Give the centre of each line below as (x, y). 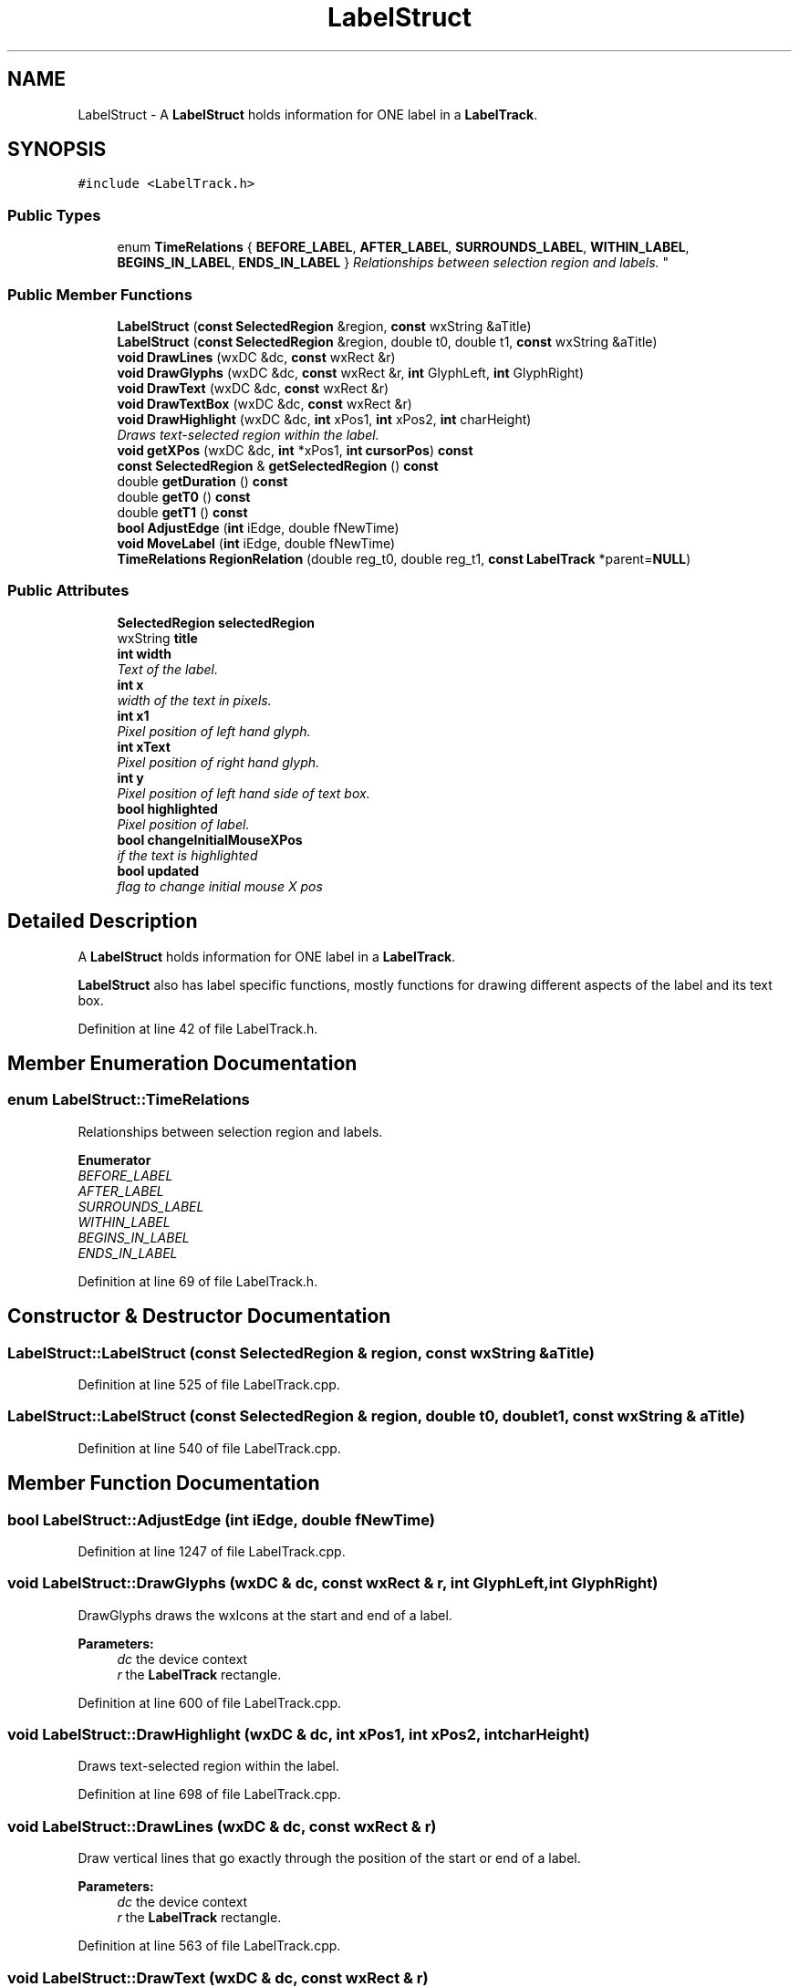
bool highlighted (167, 808)
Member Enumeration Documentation (182, 1063)
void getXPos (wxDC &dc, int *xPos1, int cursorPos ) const (295, 450)
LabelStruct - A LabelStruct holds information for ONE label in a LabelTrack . (308, 114)
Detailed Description (103, 921)
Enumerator (114, 1160)
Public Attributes (68, 591)
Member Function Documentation (164, 1483)
